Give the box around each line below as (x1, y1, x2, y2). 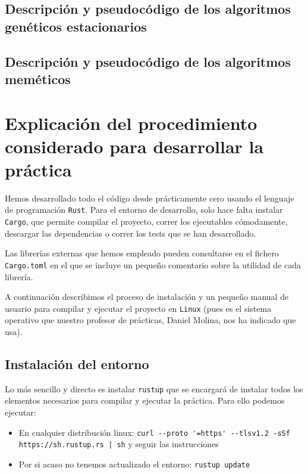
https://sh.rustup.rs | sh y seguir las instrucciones (18, 438, 219, 450)
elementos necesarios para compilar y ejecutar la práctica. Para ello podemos (5, 394, 285, 407)
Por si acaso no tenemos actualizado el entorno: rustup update (18, 457, 250, 470)
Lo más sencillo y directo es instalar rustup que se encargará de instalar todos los (5, 382, 303, 395)
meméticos (5, 69, 71, 88)
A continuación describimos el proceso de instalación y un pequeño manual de (5, 290, 289, 303)
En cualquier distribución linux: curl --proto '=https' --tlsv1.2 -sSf (18, 426, 290, 438)
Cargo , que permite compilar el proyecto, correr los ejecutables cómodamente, (5, 215, 288, 228)
